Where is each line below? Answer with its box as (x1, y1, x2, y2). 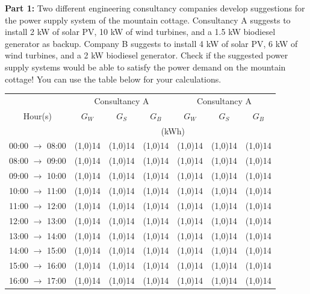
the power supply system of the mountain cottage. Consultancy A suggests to (5, 13, 291, 26)
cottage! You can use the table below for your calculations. (5, 72, 222, 85)
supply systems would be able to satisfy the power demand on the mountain (5, 60, 286, 73)
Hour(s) (23, 109, 52, 122)
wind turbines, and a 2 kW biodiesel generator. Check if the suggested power (5, 49, 288, 61)
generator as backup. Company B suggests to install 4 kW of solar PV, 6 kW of (5, 37, 298, 49)
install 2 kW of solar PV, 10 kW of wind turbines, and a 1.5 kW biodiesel (5, 25, 276, 38)
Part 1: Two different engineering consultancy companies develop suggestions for (5, 2, 305, 14)
